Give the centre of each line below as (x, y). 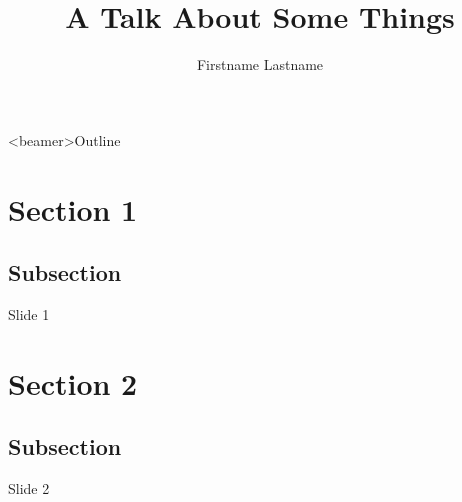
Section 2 (73, 382)
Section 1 (73, 208)
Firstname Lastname (260, 64)
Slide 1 (29, 313)
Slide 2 (29, 488)
